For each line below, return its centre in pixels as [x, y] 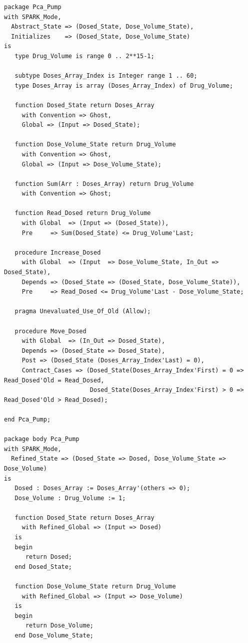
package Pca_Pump [33, 7]
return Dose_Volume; [59, 626]
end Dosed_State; [43, 567]
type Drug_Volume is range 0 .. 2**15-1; [84, 56]
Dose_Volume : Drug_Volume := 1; [70, 498]
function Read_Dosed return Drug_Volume [83, 213]
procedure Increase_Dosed [58, 252]
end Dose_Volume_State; [54, 635]
